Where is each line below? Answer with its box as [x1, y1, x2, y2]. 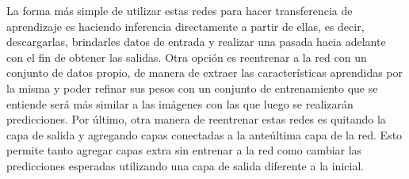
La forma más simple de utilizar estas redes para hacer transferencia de [6, 2, 353, 18]
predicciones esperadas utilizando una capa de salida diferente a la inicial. [6, 157, 365, 173]
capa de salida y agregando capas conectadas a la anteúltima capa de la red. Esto [6, 126, 403, 143]
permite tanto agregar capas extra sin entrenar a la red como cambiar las [6, 142, 362, 158]
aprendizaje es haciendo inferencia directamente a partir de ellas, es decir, [6, 17, 365, 34]
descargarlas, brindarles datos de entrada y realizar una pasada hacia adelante [6, 33, 386, 50]
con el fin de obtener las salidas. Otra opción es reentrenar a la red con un [6, 48, 367, 65]
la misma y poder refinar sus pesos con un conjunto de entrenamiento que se [6, 79, 378, 96]
